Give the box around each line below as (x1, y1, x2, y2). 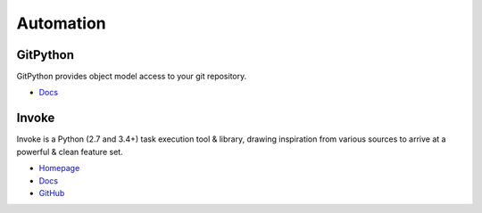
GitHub (38, 187, 65, 198)
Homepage (38, 163, 80, 174)
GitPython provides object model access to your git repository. (16, 71, 247, 82)
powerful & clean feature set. (16, 146, 124, 157)
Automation (16, 13, 106, 33)
